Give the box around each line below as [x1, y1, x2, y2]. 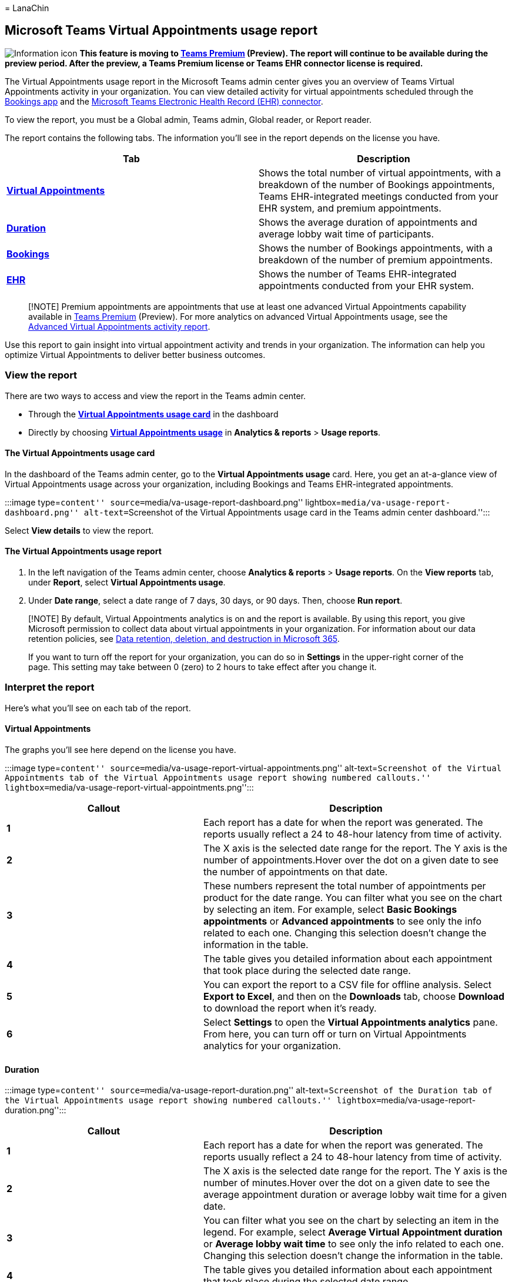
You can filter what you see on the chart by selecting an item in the [203, 1214, 499, 1227]
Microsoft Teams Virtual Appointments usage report [5, 23, 318, 38]
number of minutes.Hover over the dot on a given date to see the [203, 1177, 490, 1189]
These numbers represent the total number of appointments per [203, 880, 486, 892]
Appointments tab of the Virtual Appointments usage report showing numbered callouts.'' [5, 773, 431, 782]
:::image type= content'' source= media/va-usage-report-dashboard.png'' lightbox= [5, 497, 342, 507]
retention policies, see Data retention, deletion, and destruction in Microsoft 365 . [28, 634, 340, 644]
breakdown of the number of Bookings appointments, [259, 178, 495, 190]
